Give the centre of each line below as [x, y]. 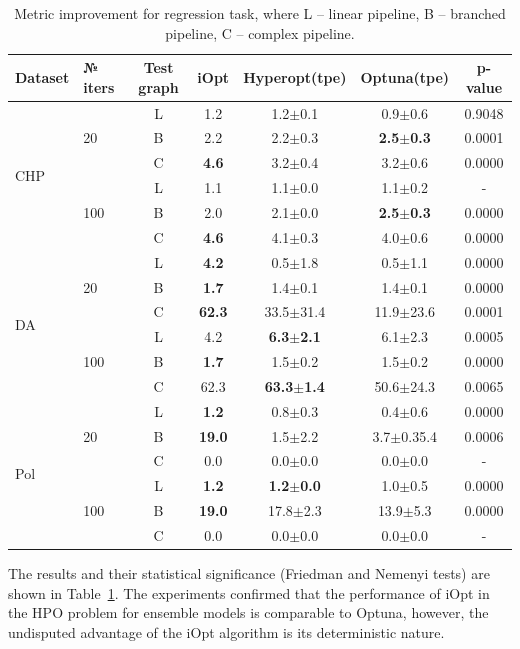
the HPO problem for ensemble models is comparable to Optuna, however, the [248, 612]
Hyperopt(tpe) [295, 76]
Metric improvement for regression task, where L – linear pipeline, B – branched [260, 13]
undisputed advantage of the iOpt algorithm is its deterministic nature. [226, 631]
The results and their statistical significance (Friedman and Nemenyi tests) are [249, 573]
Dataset [42, 76]
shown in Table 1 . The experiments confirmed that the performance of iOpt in [249, 592]
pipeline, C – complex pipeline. [260, 32]
